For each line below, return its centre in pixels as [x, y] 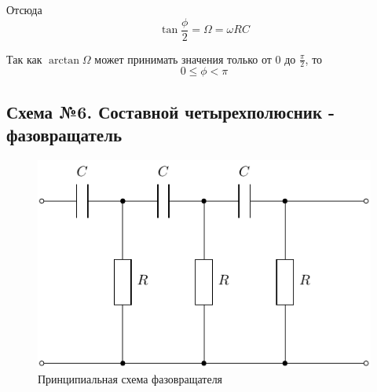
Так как [24, 59]
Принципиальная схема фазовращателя [130, 378]
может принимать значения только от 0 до [195, 59]
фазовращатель [64, 135]
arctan [64, 60]
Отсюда [24, 9]
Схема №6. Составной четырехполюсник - [171, 111]
